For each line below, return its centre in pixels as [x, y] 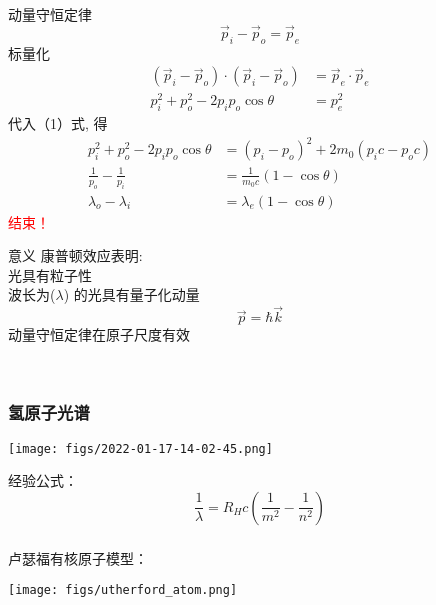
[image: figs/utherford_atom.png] [123, 590]
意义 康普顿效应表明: [75, 255]
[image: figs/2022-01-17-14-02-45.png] [140, 448]
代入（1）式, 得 [58, 123]
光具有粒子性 [50, 274]
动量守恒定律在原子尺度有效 [99, 334]
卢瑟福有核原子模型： [78, 557]
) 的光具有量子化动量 [131, 294]
